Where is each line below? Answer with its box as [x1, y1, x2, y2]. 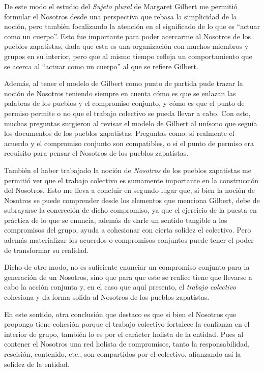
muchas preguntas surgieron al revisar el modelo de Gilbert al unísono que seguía [4, 118, 257, 128]
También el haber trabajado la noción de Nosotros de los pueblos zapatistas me [4, 164, 251, 175]
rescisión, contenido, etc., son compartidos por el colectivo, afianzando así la [4, 349, 241, 359]
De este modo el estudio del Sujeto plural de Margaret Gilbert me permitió [4, 1, 238, 11]
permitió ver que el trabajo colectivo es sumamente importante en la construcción [4, 175, 259, 185]
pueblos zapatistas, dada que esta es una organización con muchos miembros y [4, 41, 249, 51]
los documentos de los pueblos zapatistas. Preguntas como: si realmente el [4, 128, 234, 138]
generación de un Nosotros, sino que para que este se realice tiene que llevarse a [4, 271, 252, 282]
